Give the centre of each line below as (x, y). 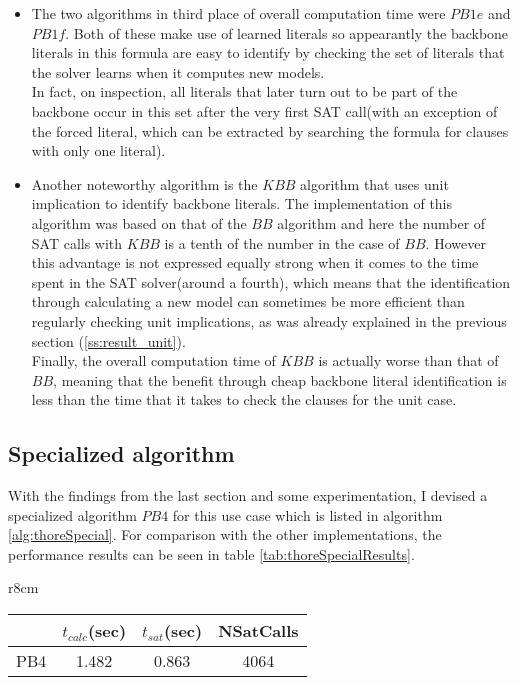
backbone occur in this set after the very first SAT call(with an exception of (264, 110)
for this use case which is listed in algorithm (307, 514)
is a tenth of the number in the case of (282, 242)
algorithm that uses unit (374, 183)
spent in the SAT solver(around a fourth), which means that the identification (271, 281)
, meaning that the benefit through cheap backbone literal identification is (280, 379)
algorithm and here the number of (381, 222)
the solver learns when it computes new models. (178, 71)
